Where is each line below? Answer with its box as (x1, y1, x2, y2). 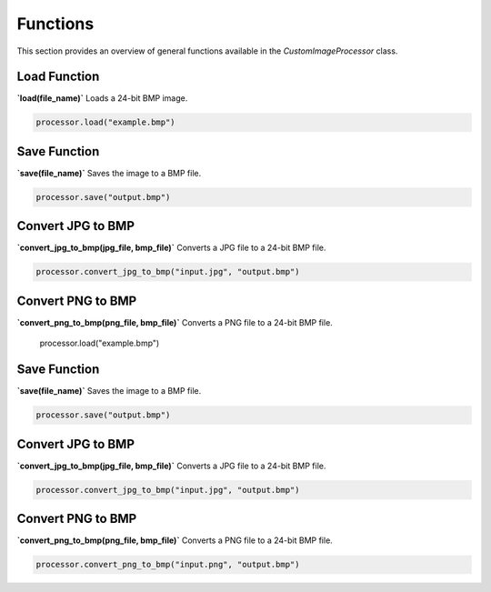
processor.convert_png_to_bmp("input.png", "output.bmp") (35, 559, 300, 570)
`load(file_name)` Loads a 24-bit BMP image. (16, 93, 188, 104)
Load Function (16, 69, 100, 85)
